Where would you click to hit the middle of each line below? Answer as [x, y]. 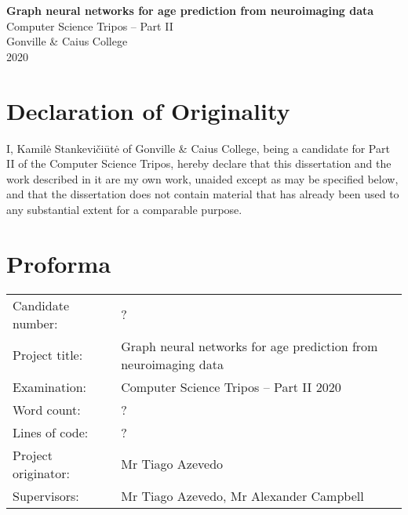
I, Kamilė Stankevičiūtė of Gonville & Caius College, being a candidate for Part [198, 148]
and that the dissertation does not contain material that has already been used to [203, 194]
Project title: [48, 355]
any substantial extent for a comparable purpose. [124, 209]
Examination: [50, 386]
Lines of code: [51, 432]
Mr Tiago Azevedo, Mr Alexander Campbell [242, 495]
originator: [42, 473]
